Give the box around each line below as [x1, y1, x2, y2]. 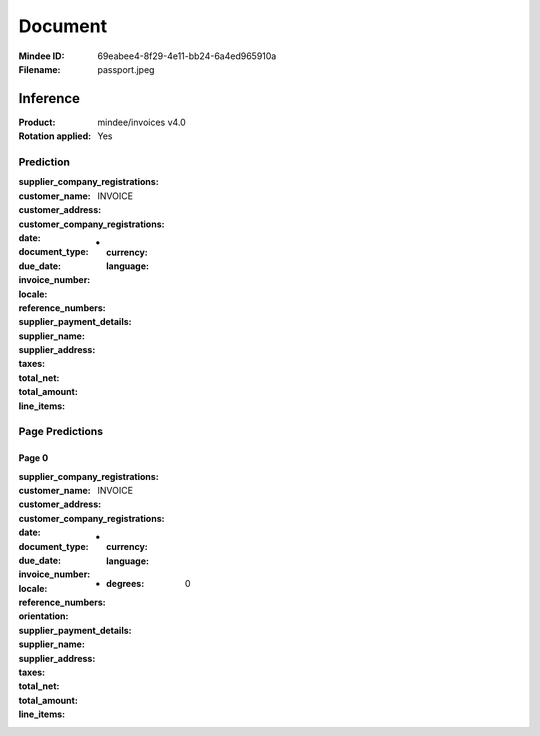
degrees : [106, 577, 145, 589]
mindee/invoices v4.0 [97, 116, 187, 128]
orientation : [18, 610, 69, 622]
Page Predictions [18, 425, 104, 439]
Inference [18, 90, 80, 107]
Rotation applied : [18, 130, 92, 142]
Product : [18, 116, 56, 128]
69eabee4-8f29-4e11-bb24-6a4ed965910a [97, 50, 277, 62]
